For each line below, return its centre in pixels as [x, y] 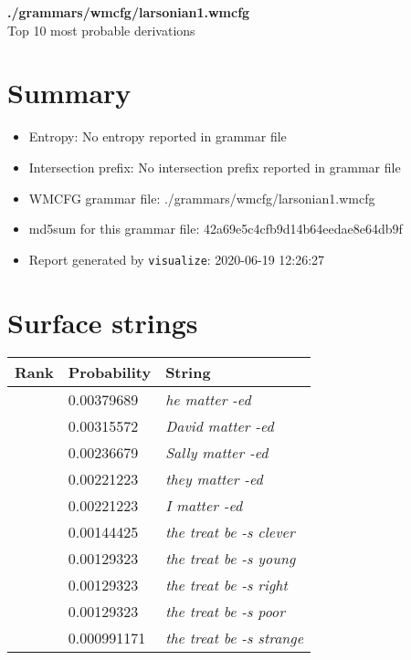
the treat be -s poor [225, 612]
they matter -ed [214, 479]
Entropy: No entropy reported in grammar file [158, 136]
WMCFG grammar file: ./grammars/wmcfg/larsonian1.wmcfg [202, 198]
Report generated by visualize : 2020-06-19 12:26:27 [177, 259]
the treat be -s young [231, 559]
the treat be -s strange [235, 638]
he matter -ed [208, 400]
